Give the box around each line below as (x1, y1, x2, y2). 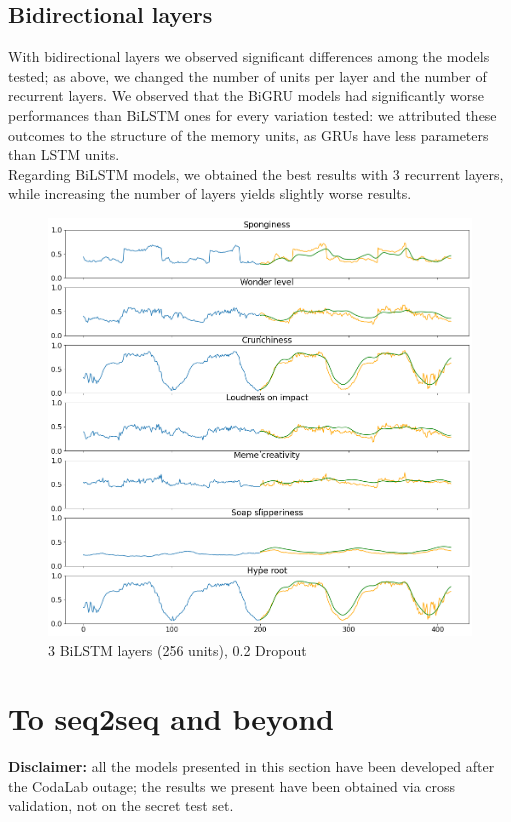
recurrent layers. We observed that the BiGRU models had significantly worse (8, 85, 484, 106)
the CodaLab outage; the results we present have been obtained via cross (8, 775, 456, 796)
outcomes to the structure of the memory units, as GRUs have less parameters (8, 124, 489, 145)
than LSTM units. (8, 144, 120, 165)
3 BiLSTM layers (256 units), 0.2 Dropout (48, 639, 307, 660)
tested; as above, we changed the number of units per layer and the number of (8, 65, 487, 86)
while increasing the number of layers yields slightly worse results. (8, 183, 412, 204)
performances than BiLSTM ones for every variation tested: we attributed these (8, 104, 497, 125)
